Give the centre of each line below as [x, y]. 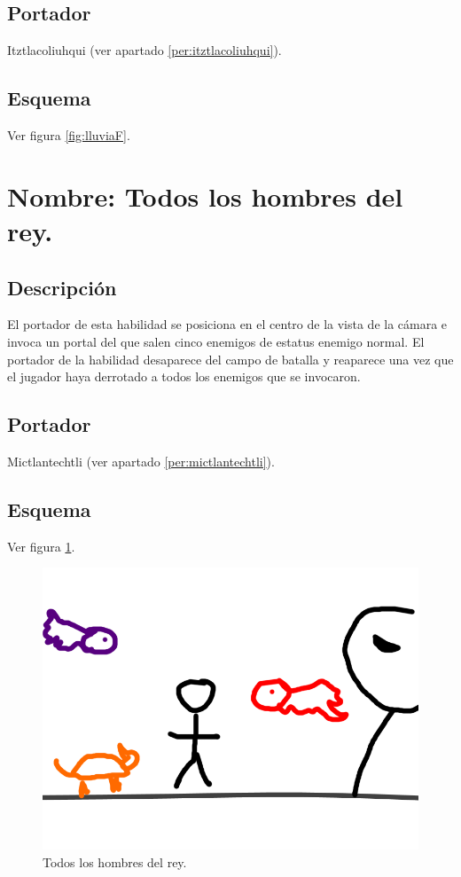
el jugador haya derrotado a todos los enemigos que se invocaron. [184, 376]
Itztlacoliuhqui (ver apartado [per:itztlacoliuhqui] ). [145, 50]
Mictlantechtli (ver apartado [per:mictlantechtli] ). [141, 461]
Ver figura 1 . [41, 546]
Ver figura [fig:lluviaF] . [69, 135]
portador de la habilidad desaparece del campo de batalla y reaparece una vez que [230, 359]
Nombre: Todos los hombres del [205, 196]
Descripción [62, 287]
